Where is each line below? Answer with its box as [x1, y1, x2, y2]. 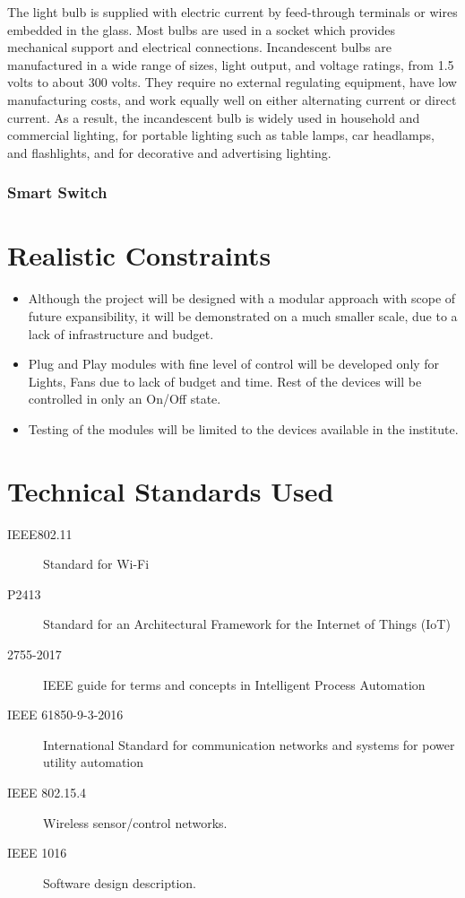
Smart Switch [7, 181, 108, 204]
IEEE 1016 [7, 843, 67, 862]
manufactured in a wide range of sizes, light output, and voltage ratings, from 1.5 [7, 55, 454, 74]
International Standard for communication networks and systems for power [43, 735, 455, 754]
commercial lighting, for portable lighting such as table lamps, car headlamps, [7, 126, 435, 144]
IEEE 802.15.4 [7, 782, 87, 801]
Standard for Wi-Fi [43, 554, 150, 573]
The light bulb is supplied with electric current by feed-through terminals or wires [7, 3, 458, 21]
